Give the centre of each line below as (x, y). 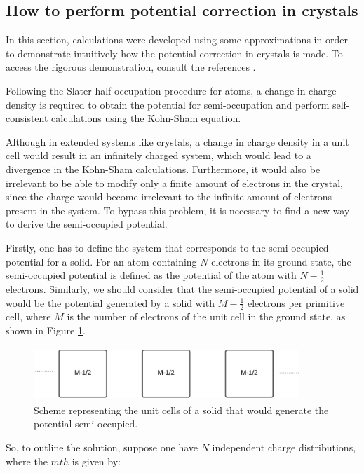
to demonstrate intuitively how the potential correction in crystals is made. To (174, 53)
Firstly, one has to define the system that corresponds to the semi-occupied (167, 247)
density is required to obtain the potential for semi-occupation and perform (168, 104)
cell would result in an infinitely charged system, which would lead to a (159, 155)
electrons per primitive (296, 302)
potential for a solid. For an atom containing (101, 261)
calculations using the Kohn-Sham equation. (146, 118)
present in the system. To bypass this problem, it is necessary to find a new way (178, 210)
